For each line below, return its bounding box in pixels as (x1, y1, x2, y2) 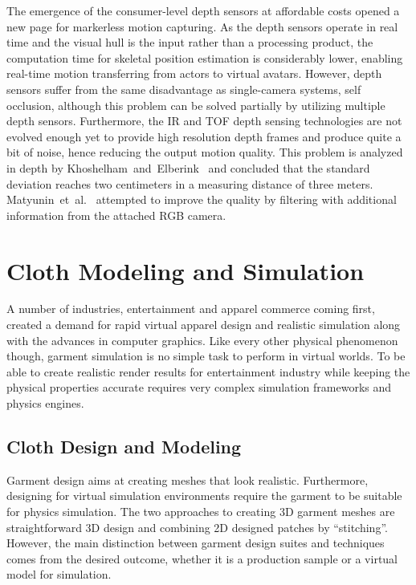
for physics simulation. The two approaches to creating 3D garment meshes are (6, 502, 395, 519)
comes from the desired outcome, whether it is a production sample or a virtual (6, 550, 398, 567)
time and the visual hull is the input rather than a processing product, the (6, 34, 373, 51)
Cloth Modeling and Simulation (6, 254, 365, 286)
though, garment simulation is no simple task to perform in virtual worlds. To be (6, 347, 406, 364)
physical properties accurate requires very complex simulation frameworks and (6, 379, 392, 396)
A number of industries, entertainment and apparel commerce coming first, (6, 300, 375, 317)
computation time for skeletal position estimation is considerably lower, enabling (6, 49, 403, 66)
